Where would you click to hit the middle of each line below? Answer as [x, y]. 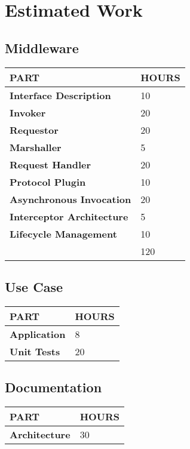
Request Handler [50, 164]
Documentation [53, 387]
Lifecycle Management [63, 233]
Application [38, 334]
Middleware [42, 47]
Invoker [28, 112]
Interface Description [60, 95]
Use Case [34, 286]
